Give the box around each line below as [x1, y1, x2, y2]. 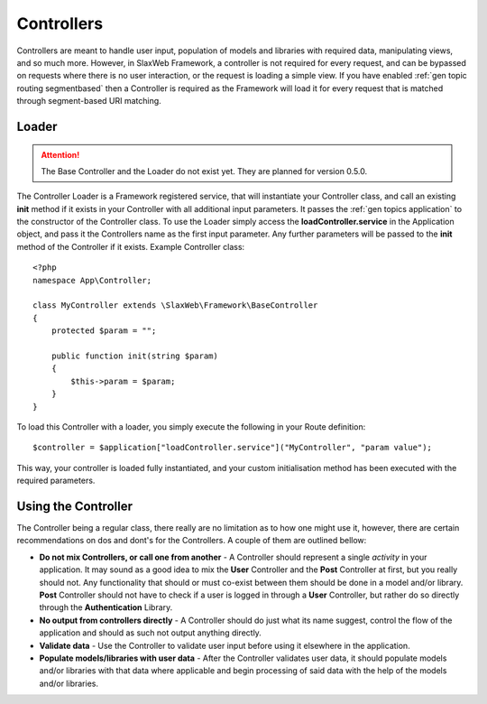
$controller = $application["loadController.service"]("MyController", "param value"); [32, 442, 433, 453]
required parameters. [16, 475, 96, 486]
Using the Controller [16, 498, 133, 514]
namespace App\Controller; [32, 275, 152, 285]
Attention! [41, 149, 80, 160]
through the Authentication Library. [39, 602, 173, 613]
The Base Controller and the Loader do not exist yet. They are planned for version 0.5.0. [41, 165, 368, 176]
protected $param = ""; [51, 326, 157, 336]
